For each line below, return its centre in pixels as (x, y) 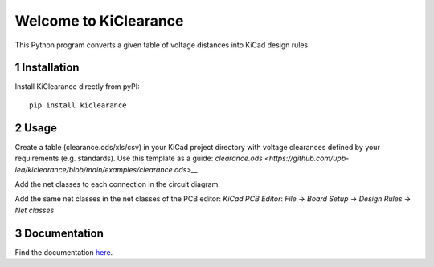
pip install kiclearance (78, 105)
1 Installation (47, 68)
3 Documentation (59, 233)
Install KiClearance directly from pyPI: (77, 87)
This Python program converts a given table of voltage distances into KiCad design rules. (163, 45)
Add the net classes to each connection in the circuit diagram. (117, 184)
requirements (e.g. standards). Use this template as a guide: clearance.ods (139, 158)
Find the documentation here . (64, 252)
